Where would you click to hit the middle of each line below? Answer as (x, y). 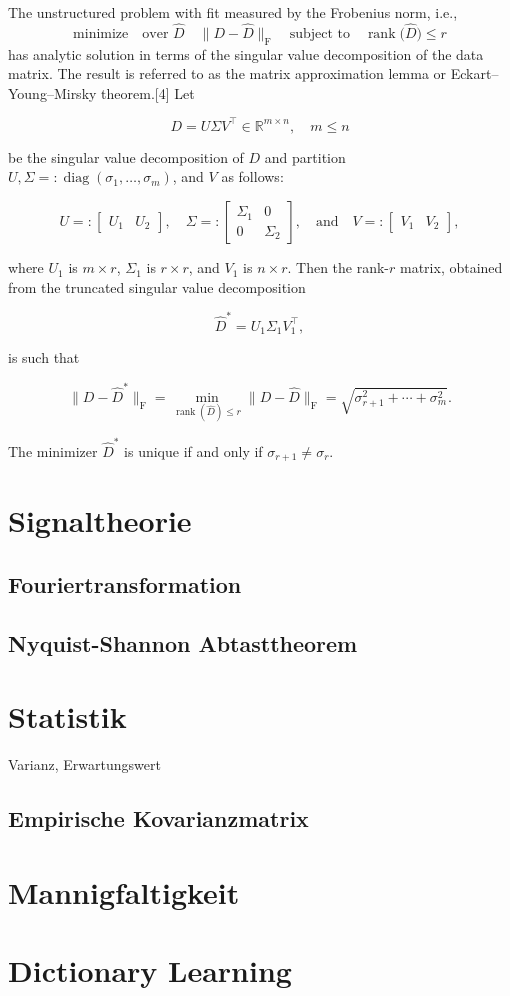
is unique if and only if (193, 450)
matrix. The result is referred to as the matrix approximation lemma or (227, 73)
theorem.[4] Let (148, 92)
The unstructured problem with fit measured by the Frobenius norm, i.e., (233, 12)
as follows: (252, 176)
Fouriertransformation (125, 583)
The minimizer (53, 450)
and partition (305, 156)
